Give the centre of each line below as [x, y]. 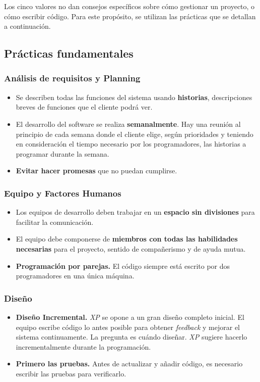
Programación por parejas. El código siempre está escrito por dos [123, 266]
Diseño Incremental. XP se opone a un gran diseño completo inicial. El [130, 317]
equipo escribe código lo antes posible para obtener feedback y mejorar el [128, 327]
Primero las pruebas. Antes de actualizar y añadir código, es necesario [129, 364]
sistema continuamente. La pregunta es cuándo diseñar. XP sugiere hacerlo [132, 337]
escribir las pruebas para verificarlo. [71, 373]
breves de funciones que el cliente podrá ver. [84, 107]
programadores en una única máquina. [75, 276]
